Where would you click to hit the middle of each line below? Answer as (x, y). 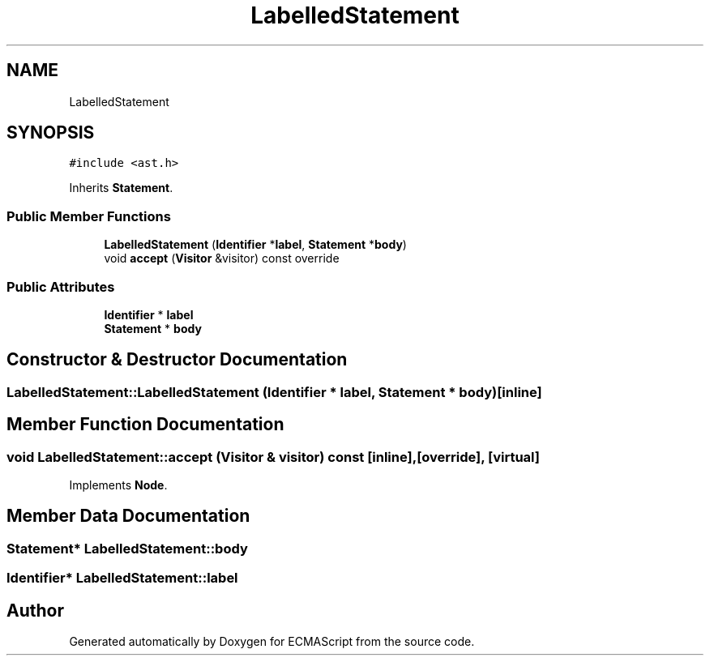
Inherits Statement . (121, 188)
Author (35, 610)
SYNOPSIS (51, 133)
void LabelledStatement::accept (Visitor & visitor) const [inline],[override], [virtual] (273, 457)
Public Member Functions (89, 216)
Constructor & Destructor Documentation (177, 360)
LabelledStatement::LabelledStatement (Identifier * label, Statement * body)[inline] (274, 392)
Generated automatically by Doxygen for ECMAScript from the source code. (272, 642)
